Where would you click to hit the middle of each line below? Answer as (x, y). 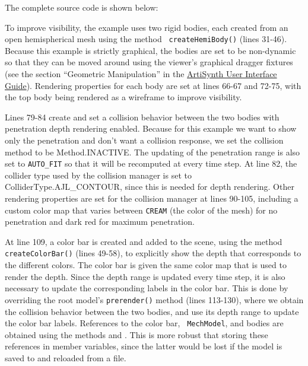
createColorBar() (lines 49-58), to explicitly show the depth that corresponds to (153, 253)
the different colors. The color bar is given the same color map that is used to (146, 265)
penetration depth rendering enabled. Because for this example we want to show (151, 128)
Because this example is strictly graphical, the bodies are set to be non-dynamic (150, 50)
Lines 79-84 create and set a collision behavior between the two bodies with (142, 117)
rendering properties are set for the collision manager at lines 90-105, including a (152, 198)
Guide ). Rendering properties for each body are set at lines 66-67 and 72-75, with (153, 85)
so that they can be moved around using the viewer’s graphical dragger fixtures (149, 62)
